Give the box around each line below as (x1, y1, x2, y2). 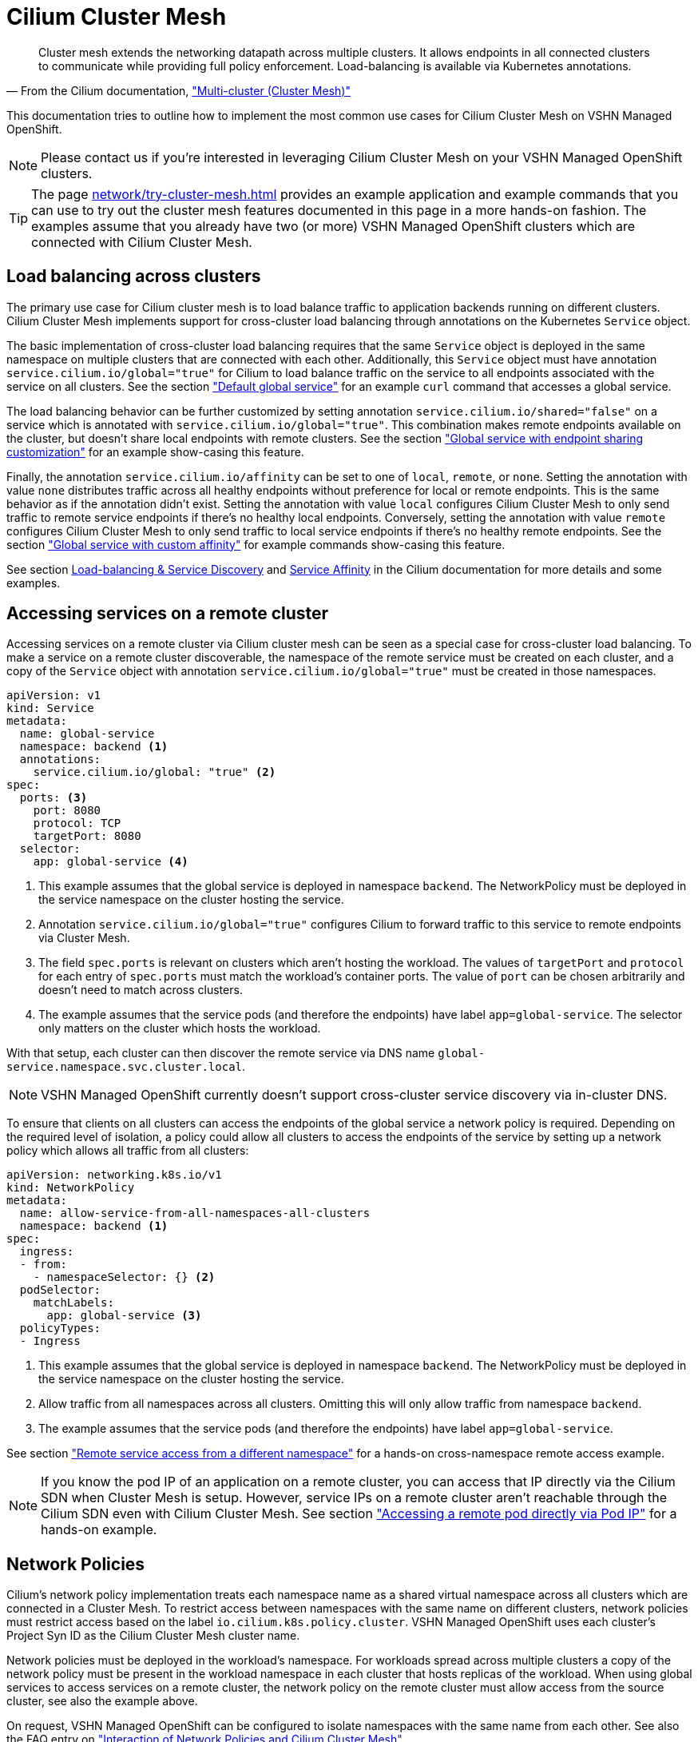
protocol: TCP (33, 817, 121, 830)
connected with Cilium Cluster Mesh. (31, 233, 252, 250)
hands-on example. (41, 1521, 157, 1538)
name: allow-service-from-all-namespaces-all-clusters (19, 1207, 371, 1220)
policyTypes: (19, 1322, 101, 1335)
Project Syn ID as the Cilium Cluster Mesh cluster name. (6, 1629, 300, 1643)
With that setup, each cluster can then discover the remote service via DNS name (6, 1046, 435, 1060)
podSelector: (19, 1283, 101, 1297)
